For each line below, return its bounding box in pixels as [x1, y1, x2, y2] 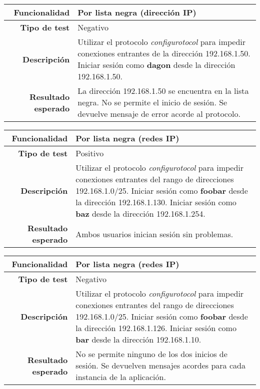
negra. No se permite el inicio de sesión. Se [77, 96, 227, 108]
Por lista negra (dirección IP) [77, 6, 196, 18]
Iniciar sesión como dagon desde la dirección [77, 59, 235, 70]
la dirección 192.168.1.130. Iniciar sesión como [75, 196, 236, 208]
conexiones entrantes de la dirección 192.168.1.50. [77, 47, 250, 59]
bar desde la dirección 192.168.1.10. [75, 334, 201, 345]
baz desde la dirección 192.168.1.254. [75, 208, 205, 219]
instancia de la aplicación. [75, 371, 166, 383]
